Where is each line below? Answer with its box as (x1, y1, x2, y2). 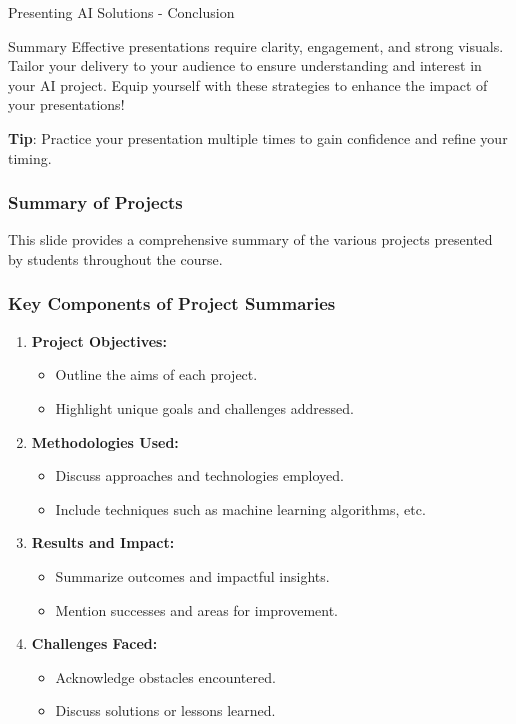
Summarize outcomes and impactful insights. (55, 565, 330, 586)
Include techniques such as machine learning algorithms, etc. (55, 498, 426, 519)
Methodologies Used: (31, 431, 179, 452)
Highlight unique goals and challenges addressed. (55, 397, 354, 418)
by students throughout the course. (8, 248, 223, 269)
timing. (8, 147, 52, 168)
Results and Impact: (31, 532, 175, 553)
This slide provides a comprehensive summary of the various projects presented (8, 229, 493, 250)
